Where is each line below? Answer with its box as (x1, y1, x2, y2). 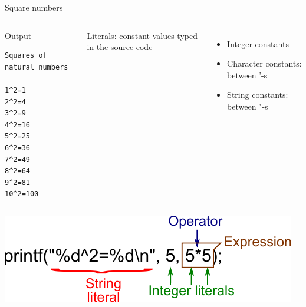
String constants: (227, 88, 288, 101)
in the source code (87, 41, 153, 53)
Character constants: (227, 57, 302, 70)
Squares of (5, 51, 47, 60)
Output (5, 29, 32, 41)
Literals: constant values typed (87, 29, 198, 41)
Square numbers (5, 1, 63, 13)
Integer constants (227, 37, 289, 49)
